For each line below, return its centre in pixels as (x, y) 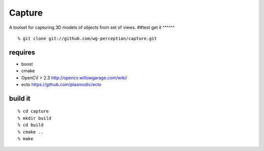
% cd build (31, 125)
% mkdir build (34, 118)
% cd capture (33, 111)
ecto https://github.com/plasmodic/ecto (61, 85)
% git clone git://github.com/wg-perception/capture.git (88, 38)
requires (22, 52)
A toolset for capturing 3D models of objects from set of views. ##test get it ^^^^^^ (92, 27)
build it (20, 98)
